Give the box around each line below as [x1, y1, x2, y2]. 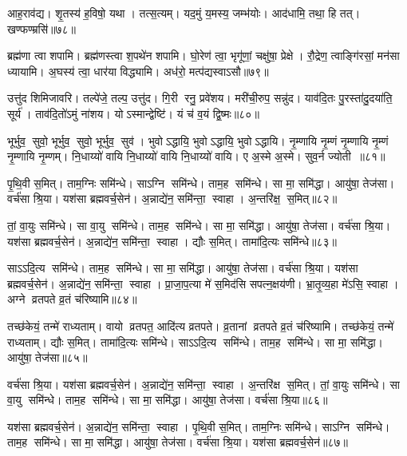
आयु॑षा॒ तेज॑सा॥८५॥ [7, 349, 88, 366]
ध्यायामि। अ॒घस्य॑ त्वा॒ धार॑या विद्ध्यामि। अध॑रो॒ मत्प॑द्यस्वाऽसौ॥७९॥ [7, 62, 269, 79]
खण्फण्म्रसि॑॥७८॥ [7, 20, 77, 37]
